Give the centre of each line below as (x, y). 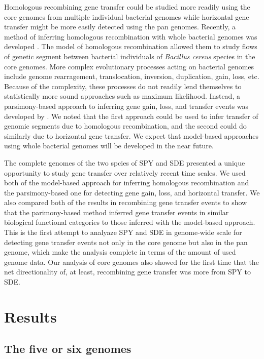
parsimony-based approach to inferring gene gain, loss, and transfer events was (126, 106)
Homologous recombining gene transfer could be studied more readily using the (127, 7)
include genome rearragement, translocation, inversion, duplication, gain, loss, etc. (132, 76)
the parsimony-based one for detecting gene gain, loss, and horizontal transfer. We (132, 192)
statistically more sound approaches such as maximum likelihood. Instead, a (122, 96)
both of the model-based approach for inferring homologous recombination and (127, 183)
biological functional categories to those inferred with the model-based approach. (130, 222)
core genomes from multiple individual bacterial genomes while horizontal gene (127, 16)
